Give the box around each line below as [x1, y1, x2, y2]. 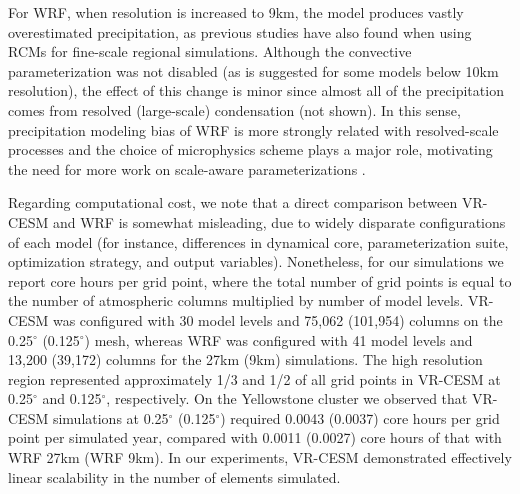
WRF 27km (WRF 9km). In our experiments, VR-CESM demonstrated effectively [8, 447, 512, 468]
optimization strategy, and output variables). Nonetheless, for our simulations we [8, 251, 504, 272]
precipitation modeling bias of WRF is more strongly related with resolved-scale [8, 119, 499, 140]
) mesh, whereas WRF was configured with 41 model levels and [84, 329, 473, 350]
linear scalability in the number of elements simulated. [8, 466, 341, 487]
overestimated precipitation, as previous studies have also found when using [8, 21, 472, 42]
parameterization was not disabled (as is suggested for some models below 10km [8, 60, 499, 81]
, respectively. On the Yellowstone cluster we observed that [106, 388, 468, 409]
